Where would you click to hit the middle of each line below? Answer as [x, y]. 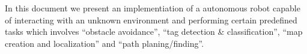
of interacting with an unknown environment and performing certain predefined [151, 19]
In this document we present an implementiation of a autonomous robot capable [153, 8]
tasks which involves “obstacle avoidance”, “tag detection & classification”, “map [154, 31]
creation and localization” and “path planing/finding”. [105, 43]
